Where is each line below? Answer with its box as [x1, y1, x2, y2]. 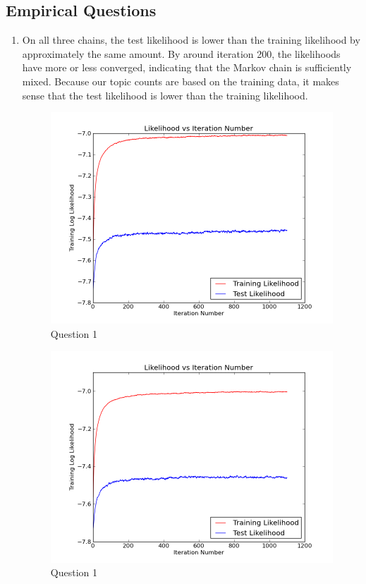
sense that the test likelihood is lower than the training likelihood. [22, 87, 308, 102]
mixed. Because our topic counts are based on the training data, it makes [22, 73, 339, 88]
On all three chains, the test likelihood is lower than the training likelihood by [22, 32, 360, 47]
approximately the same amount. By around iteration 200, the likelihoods [22, 46, 341, 61]
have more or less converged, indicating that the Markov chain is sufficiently [22, 60, 352, 75]
